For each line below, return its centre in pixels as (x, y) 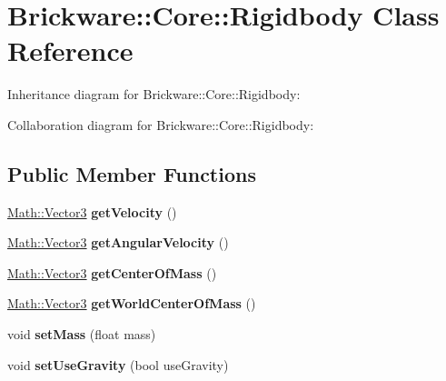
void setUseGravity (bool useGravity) (118, 364)
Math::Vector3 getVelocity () (92, 211)
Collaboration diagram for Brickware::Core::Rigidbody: (161, 124)
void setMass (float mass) (82, 334)
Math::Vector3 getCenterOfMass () (112, 272)
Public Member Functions (132, 173)
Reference (70, 50)
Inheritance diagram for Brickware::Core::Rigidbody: (154, 94)
